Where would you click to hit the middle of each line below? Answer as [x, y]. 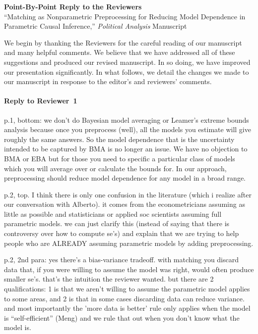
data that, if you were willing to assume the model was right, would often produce [129, 269]
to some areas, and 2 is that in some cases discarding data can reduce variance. [124, 298]
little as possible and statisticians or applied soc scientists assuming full [113, 214]
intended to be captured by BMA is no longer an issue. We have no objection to [126, 149]
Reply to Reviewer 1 [41, 101]
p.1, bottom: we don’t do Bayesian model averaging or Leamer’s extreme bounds [127, 119]
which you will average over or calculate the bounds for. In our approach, [115, 168]
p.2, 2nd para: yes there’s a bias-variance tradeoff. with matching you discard [122, 260]
